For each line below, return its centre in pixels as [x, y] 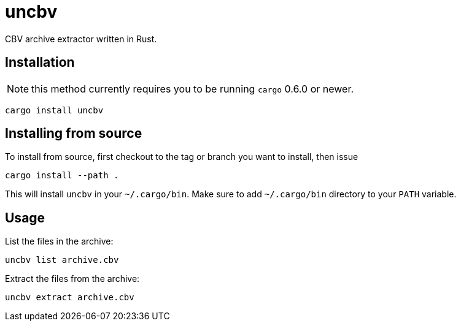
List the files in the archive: [59, 241]
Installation [40, 63]
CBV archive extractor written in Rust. [81, 39]
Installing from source [74, 134]
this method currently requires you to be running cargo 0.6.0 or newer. [193, 89]
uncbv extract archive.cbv [70, 298]
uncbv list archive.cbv [62, 260]
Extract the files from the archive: [72, 279]
